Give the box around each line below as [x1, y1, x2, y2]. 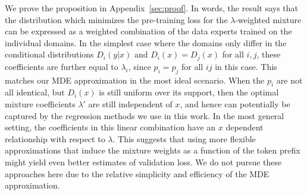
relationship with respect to [5, 132, 105, 145]
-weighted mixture [235, 13, 302, 25]
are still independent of [88, 98, 173, 110]
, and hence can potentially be [180, 98, 290, 110]
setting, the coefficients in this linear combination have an [5, 121, 216, 133]
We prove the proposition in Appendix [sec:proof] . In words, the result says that [5, 2, 299, 14]
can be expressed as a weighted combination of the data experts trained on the [5, 25, 292, 37]
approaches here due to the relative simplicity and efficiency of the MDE [5, 167, 270, 180]
